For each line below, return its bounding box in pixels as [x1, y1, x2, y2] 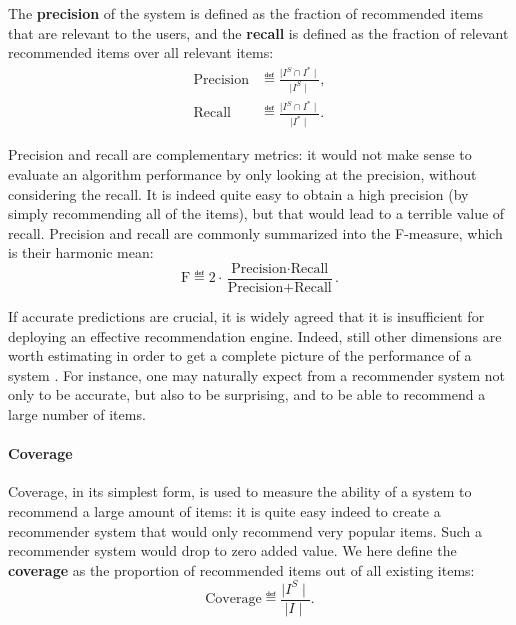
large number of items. [8, 403, 146, 424]
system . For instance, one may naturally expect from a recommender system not [8, 364, 505, 385]
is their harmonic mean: [8, 242, 154, 263]
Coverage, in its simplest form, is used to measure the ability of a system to [8, 481, 472, 502]
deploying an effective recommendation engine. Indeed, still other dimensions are [8, 325, 502, 346]
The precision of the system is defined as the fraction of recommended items [8, 3, 484, 23]
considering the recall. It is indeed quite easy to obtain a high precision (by [8, 183, 469, 204]
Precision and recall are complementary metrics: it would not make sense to [8, 144, 472, 165]
